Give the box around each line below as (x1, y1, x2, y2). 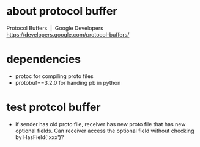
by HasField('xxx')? (15, 133, 64, 141)
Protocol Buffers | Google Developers (6, 24, 104, 32)
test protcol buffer (6, 101, 101, 114)
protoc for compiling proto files (15, 72, 94, 80)
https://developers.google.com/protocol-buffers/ (6, 30, 130, 38)
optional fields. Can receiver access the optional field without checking (15, 127, 194, 134)
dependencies (6, 52, 81, 66)
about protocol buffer (6, 4, 117, 18)
